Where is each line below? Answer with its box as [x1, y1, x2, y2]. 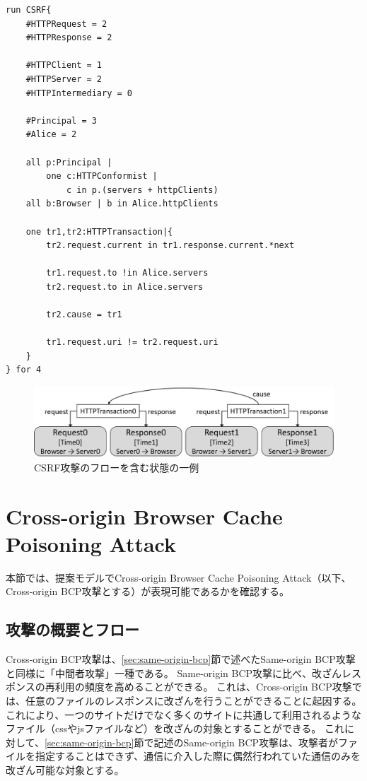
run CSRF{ [6, 5, 52, 15]
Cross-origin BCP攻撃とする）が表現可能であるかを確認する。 [6, 584, 290, 599]
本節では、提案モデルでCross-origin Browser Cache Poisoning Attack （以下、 [6, 570, 351, 585]
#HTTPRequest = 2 [25, 18, 107, 29]
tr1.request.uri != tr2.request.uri [46, 337, 219, 348]
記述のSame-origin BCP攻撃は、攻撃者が [153, 734, 339, 749]
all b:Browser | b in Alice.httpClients [25, 199, 219, 209]
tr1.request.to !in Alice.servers [46, 268, 209, 278]
